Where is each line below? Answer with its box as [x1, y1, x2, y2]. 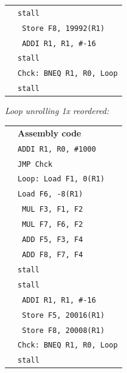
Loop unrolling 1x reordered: [5, 104, 109, 117]
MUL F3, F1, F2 [22, 205, 83, 214]
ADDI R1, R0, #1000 [18, 144, 96, 153]
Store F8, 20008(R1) [22, 326, 105, 335]
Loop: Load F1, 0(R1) [18, 175, 105, 184]
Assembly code [18, 126, 81, 139]
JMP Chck [18, 160, 53, 169]
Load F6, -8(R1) [18, 190, 83, 199]
